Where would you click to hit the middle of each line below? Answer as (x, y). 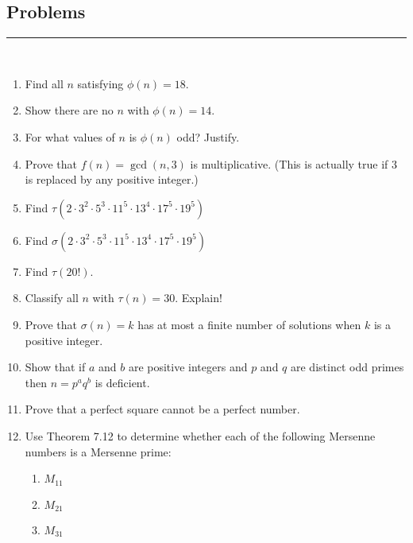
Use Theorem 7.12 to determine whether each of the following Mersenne (200, 435)
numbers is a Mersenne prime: (98, 451)
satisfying (100, 83)
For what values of (70, 136)
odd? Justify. (208, 136)
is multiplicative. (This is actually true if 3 (294, 163)
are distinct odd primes (347, 367)
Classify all (52, 298)
